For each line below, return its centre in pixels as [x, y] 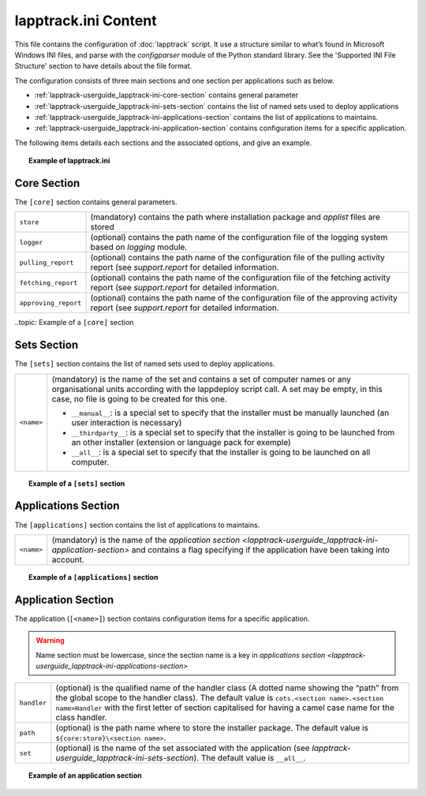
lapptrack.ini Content [86, 21]
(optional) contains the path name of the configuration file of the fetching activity [240, 278]
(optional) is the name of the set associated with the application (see [183, 748]
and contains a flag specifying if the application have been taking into [261, 550]
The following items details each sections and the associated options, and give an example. [163, 143]
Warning [50, 641]
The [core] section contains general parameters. [96, 202]
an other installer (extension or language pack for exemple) [181, 442]
